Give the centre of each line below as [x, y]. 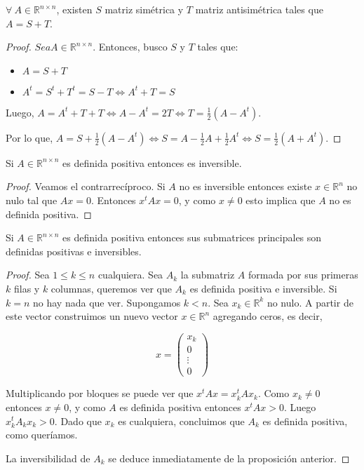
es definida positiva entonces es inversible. [152, 162]
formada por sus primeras [303, 275]
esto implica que [281, 200]
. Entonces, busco [130, 47]
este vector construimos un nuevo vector [92, 316]
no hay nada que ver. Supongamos [107, 302]
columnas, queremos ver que [111, 288]
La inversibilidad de [48, 458]
